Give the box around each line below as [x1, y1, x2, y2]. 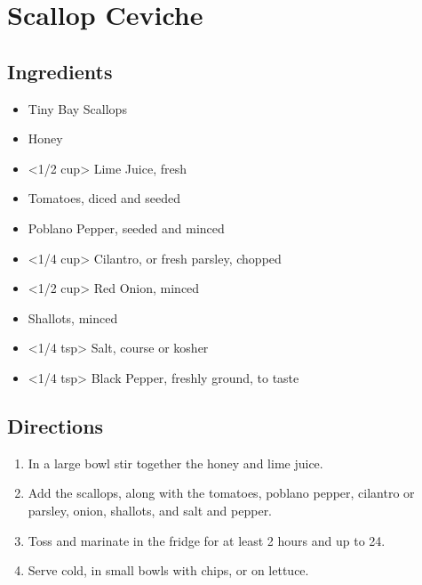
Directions [7, 411, 104, 439]
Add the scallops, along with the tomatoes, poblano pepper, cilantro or [28, 483, 415, 502]
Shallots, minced [28, 308, 118, 327]
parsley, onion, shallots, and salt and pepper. [28, 500, 273, 519]
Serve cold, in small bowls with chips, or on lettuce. [28, 561, 309, 580]
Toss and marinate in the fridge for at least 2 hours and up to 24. [28, 531, 386, 549]
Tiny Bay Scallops [28, 99, 127, 118]
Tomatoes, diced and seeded [28, 189, 181, 207]
